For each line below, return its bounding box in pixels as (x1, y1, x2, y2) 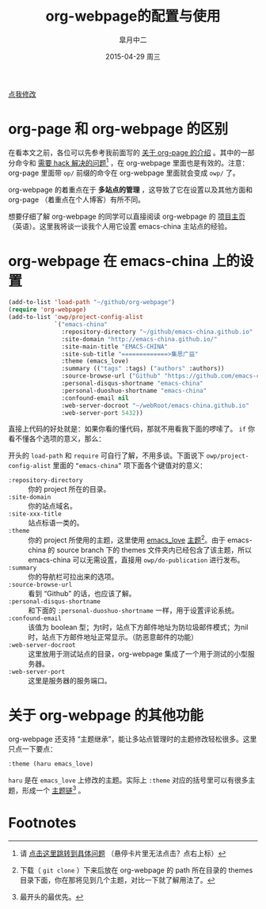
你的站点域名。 (28, 501, 77, 511)
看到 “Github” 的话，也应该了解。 (28, 589, 136, 599)
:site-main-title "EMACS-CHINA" (61, 342, 169, 351)
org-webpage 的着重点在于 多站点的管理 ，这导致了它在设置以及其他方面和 (8, 184, 253, 194)
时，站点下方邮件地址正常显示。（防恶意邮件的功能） (28, 633, 198, 642)
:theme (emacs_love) (61, 357, 129, 365)
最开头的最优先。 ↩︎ (19, 892, 84, 901)
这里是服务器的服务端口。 (28, 676, 112, 686)
